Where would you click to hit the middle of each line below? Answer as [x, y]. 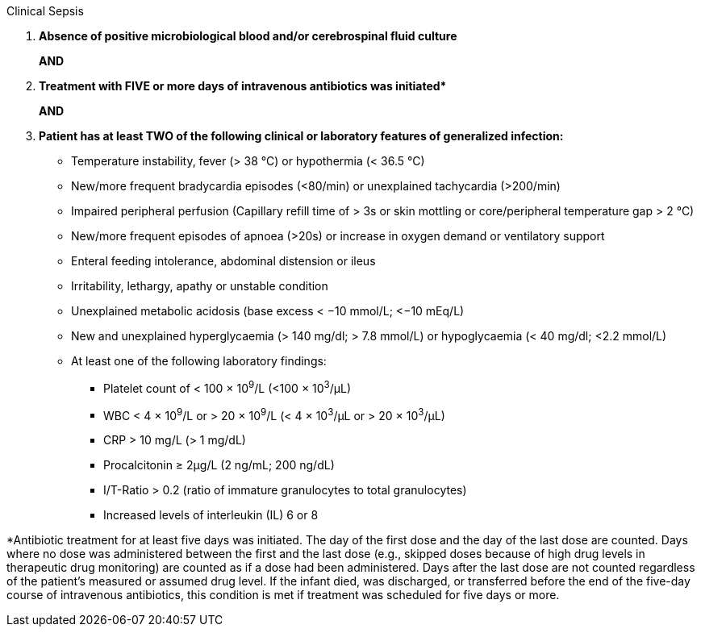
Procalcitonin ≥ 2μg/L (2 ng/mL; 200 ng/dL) [219, 465]
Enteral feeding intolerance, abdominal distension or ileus [223, 261]
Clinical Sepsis [45, 11]
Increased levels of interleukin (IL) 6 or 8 [211, 515]
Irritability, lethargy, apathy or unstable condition [200, 286]
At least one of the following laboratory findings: [199, 361]
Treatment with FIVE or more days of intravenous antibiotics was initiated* [243, 86]
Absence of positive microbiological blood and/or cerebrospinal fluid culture [248, 36]
